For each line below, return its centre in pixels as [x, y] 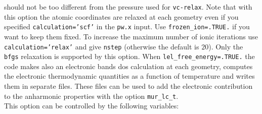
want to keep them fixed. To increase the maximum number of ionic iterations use [131, 36]
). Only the [226, 46]
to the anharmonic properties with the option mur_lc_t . [91, 96]
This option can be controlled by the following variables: [92, 106]
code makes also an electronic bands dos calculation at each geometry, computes [128, 66]
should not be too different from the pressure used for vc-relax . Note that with [128, 7]
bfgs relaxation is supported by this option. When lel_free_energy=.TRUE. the [129, 56]
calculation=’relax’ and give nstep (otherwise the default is [102, 46]
